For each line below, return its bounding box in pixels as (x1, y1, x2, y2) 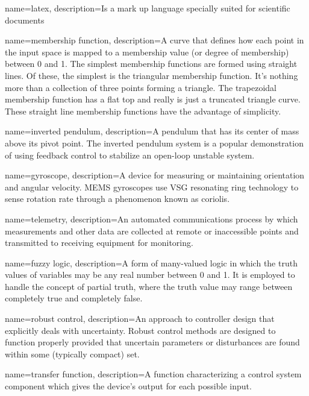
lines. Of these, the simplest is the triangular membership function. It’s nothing (5, 69, 298, 81)
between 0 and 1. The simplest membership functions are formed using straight (5, 57, 298, 70)
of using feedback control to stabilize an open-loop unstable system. (5, 148, 255, 161)
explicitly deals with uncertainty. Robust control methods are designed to (5, 324, 276, 336)
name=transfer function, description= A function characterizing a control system (5, 368, 302, 380)
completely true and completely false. (5, 292, 143, 304)
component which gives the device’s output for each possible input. (5, 380, 252, 392)
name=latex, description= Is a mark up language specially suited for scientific (5, 2, 290, 14)
